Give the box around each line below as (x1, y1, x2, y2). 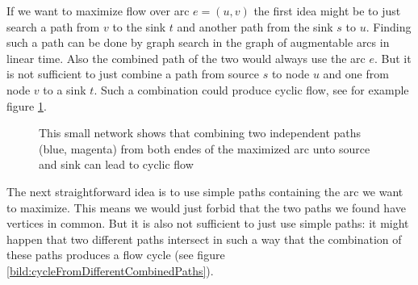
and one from (323, 65, 389, 82)
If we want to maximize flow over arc (6, 2, 190, 19)
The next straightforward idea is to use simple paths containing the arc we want (6, 182, 403, 199)
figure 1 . (6, 97, 47, 114)
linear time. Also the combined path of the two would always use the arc (6, 49, 366, 66)
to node (271, 65, 310, 82)
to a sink (43, 81, 86, 98)
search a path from (6, 18, 100, 35)
